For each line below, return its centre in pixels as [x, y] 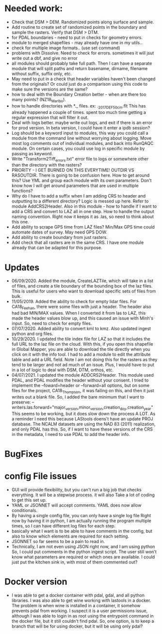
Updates [22, 267]
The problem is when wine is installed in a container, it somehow [76, 605]
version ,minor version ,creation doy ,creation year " [109, 408]
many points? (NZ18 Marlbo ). [39, 100]
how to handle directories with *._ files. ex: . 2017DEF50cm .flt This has [79, 106]
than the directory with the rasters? [47, 165]
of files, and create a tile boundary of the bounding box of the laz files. [82, 286]
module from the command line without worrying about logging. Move [81, 138]
